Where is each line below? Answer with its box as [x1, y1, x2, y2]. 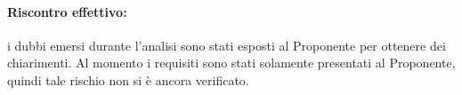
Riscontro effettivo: [7, 2, 127, 20]
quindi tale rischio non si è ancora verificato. [7, 70, 249, 89]
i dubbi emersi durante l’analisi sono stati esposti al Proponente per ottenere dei [7, 36, 446, 54]
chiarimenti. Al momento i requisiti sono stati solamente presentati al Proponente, [7, 53, 456, 72]
